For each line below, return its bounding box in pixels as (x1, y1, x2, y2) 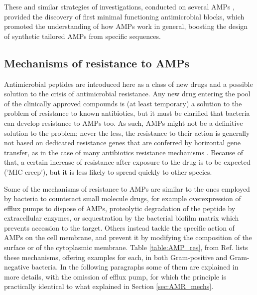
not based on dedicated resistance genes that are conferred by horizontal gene (4, 137, 241, 148)
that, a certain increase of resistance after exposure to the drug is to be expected (4, 157, 251, 167)
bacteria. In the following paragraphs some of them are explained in (31, 262, 239, 272)
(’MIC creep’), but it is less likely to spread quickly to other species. (4, 166, 212, 177)
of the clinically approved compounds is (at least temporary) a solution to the (4, 98, 242, 108)
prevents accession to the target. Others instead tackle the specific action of (4, 222, 235, 233)
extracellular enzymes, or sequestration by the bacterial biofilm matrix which (4, 213, 239, 223)
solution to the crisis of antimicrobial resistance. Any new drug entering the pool (4, 88, 251, 99)
